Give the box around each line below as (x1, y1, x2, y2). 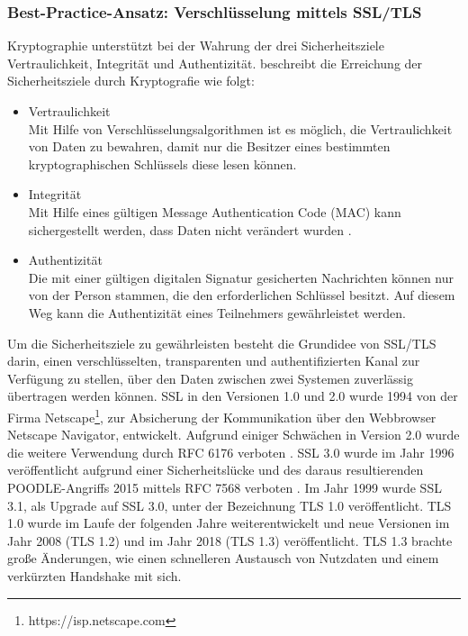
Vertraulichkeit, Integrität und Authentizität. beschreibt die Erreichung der (7, 53, 423, 72)
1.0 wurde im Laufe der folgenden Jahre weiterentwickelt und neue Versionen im (7, 513, 450, 532)
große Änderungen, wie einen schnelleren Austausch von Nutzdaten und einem (7, 549, 439, 568)
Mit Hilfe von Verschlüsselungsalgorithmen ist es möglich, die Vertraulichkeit (28, 119, 453, 138)
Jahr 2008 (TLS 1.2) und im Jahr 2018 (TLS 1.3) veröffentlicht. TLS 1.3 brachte (7, 531, 453, 550)
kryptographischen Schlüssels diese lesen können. (28, 154, 297, 173)
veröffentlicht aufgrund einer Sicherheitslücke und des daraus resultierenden (7, 460, 424, 479)
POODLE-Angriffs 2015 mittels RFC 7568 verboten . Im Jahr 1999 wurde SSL (7, 477, 442, 496)
